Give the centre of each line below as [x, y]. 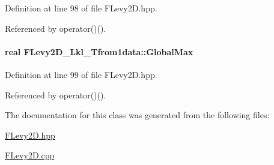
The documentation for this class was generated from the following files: [137, 115]
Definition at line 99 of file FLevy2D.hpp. [81, 74]
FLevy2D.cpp [30, 155]
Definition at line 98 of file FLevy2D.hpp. [81, 8]
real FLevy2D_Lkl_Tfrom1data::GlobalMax [99, 51]
